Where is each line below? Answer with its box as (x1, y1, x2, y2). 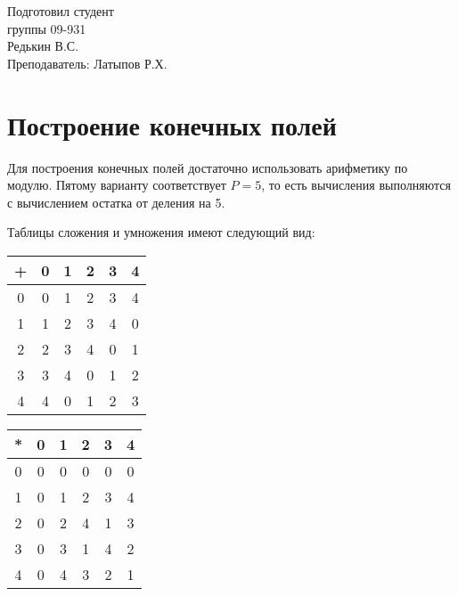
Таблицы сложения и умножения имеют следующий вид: (7, 223, 315, 241)
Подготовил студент (7, 2, 114, 20)
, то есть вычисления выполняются (261, 176, 451, 194)
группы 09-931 (7, 19, 86, 37)
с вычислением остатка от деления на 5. (7, 192, 225, 211)
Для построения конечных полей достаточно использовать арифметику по (7, 158, 408, 176)
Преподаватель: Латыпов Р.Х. (7, 53, 168, 72)
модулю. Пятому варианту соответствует (7, 176, 226, 194)
